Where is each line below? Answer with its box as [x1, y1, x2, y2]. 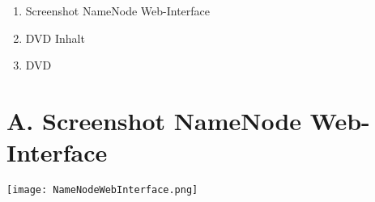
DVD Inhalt [25, 29, 85, 46]
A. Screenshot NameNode [6, 103, 302, 137]
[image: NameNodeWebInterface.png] [6, 184, 198, 196]
